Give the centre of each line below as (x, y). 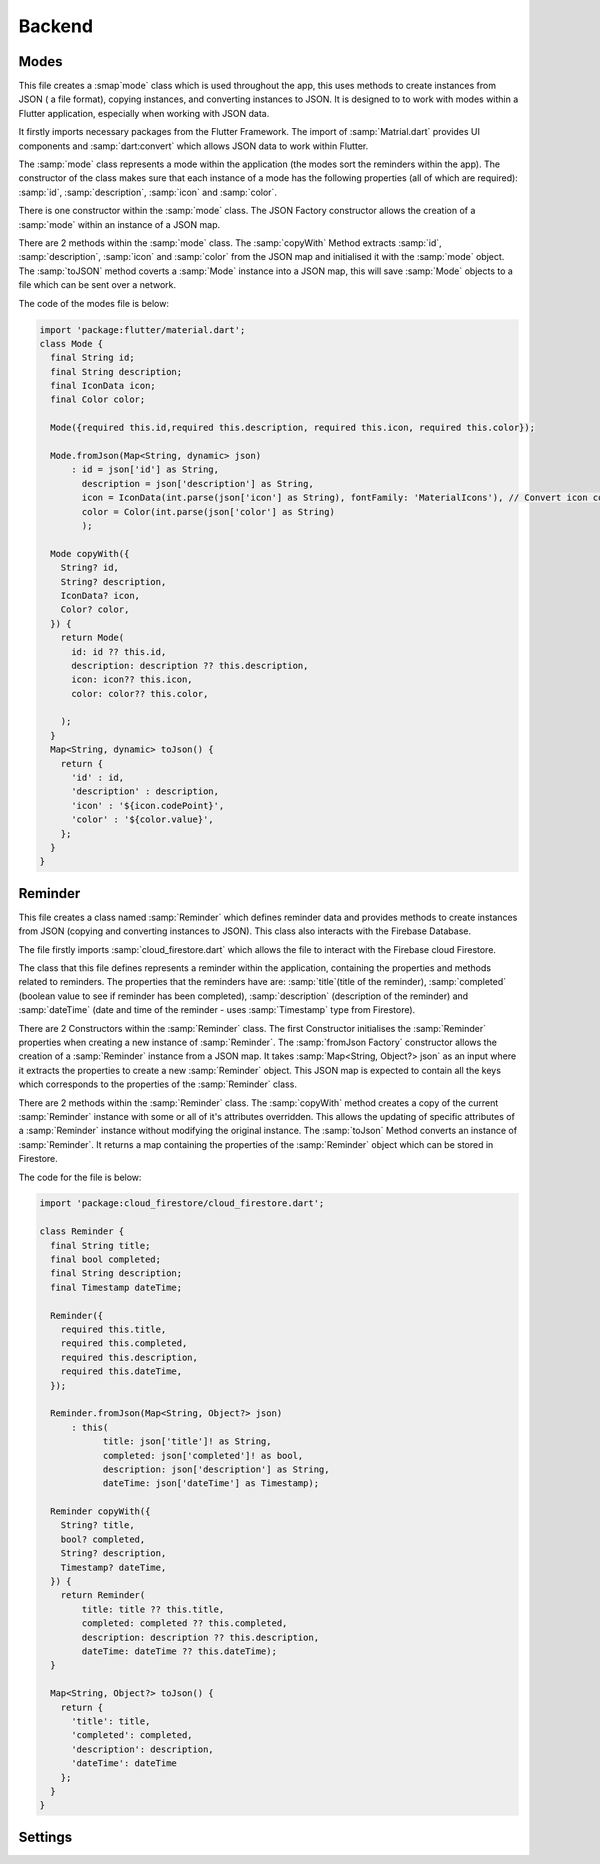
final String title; (100, 1245)
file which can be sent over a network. (97, 285)
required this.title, (113, 1329)
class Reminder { (82, 1231)
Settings (45, 1836)
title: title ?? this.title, (153, 1609)
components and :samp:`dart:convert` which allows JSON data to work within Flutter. (193, 146)
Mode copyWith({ (90, 553)
